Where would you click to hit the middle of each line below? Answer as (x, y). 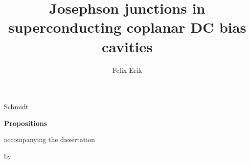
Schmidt (16, 107)
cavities (127, 46)
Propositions (26, 123)
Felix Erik (127, 70)
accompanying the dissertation (50, 139)
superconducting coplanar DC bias (127, 27)
